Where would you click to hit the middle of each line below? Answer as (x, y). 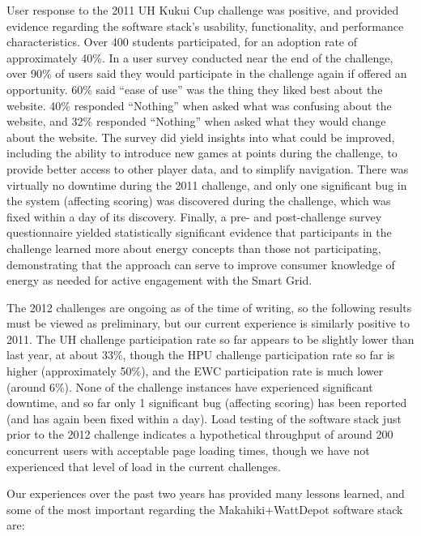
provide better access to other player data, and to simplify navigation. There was (208, 168)
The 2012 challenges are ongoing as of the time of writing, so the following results (209, 307)
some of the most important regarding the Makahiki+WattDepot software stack (205, 509)
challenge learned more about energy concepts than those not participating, (194, 248)
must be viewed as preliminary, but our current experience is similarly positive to (208, 323)
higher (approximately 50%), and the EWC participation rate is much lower (195, 371)
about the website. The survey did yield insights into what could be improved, (201, 137)
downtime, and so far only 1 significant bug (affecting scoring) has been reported (207, 403)
